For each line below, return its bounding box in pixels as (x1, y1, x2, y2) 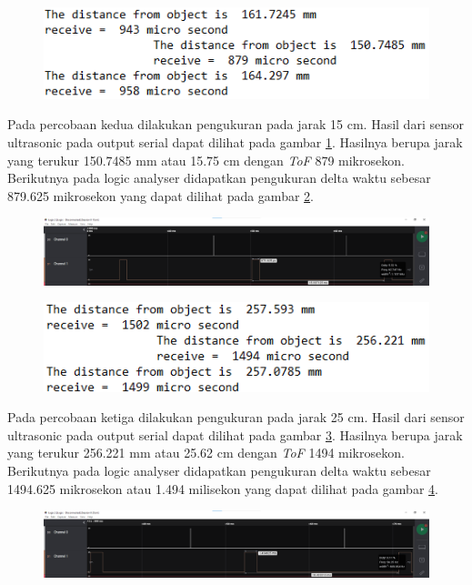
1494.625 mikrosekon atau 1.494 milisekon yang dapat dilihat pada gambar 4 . (7, 479, 438, 498)
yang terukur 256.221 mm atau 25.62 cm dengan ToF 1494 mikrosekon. (7, 443, 405, 462)
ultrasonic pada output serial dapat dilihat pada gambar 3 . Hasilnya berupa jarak (7, 425, 463, 444)
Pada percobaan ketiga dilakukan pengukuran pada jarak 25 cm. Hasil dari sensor (7, 408, 465, 427)
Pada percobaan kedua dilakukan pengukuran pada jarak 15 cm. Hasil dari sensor (7, 115, 464, 134)
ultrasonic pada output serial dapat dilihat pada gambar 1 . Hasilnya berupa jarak (7, 133, 463, 152)
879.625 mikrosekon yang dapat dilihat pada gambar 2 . (7, 186, 314, 205)
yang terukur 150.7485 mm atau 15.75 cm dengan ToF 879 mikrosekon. (7, 150, 405, 169)
